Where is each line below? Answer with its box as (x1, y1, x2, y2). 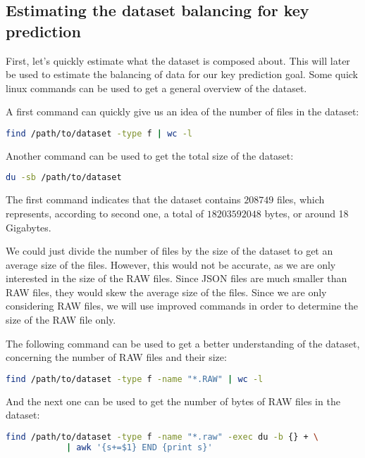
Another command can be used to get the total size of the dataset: (6, 148, 294, 163)
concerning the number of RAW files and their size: (6, 350, 227, 364)
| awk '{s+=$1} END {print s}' (66, 442, 213, 452)
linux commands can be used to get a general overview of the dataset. (6, 80, 307, 95)
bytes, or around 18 (264, 205, 349, 220)
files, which (276, 192, 325, 207)
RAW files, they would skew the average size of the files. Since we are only (6, 284, 327, 299)
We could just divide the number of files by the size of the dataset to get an (6, 243, 333, 258)
